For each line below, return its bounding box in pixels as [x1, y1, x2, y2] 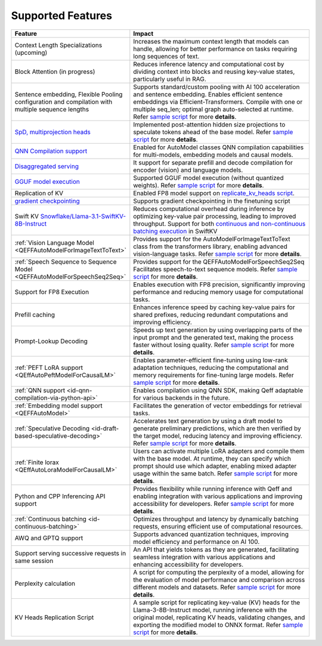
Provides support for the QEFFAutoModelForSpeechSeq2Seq [133, 257, 305, 265]
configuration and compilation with [14, 97, 113, 106]
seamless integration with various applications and [133, 552, 275, 561]
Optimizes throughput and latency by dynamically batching [133, 515, 299, 523]
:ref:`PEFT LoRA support [14, 363, 83, 372]
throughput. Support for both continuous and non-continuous [133, 220, 306, 228]
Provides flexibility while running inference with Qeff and [133, 484, 292, 493]
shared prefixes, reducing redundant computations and [133, 310, 289, 319]
